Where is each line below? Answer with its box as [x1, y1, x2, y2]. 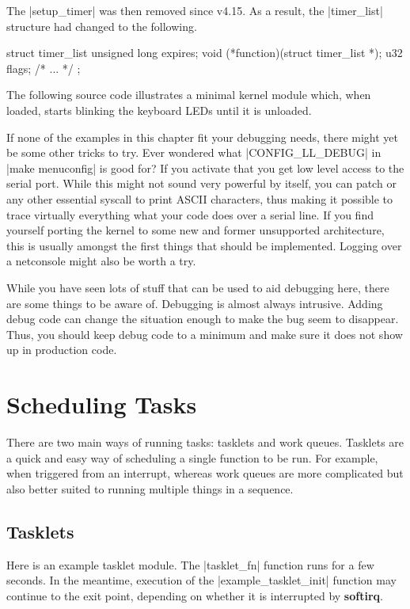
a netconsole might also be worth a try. [6, 253, 196, 269]
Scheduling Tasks [6, 388, 197, 421]
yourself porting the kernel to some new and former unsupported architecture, [6, 222, 385, 238]
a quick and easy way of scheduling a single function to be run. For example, [6, 449, 378, 466]
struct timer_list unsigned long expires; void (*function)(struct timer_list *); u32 [6, 44, 403, 61]
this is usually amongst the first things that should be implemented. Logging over [6, 237, 402, 253]
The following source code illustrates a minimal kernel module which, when [6, 86, 371, 103]
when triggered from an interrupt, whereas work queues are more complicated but [6, 465, 404, 481]
